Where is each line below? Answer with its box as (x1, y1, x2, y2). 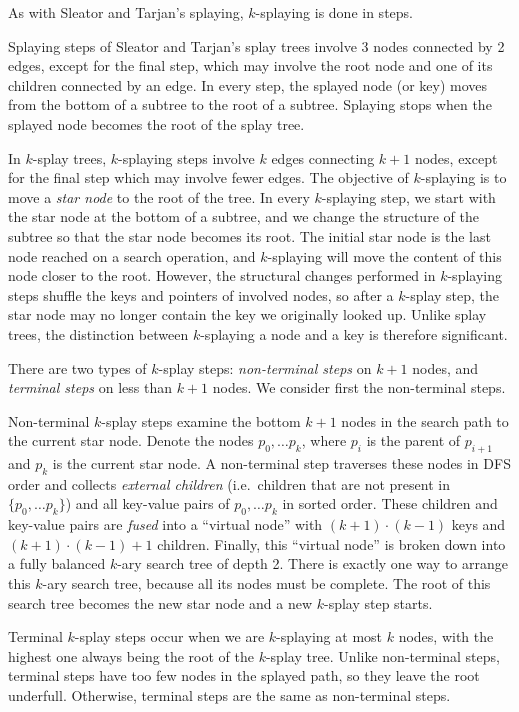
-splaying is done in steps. (255, 2, 413, 22)
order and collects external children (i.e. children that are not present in (8, 473, 450, 494)
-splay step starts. (323, 592, 433, 613)
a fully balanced (8, 553, 106, 574)
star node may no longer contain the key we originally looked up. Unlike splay (8, 304, 487, 325)
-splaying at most (276, 626, 383, 647)
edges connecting (271, 147, 375, 168)
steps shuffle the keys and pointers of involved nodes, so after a (8, 284, 394, 305)
